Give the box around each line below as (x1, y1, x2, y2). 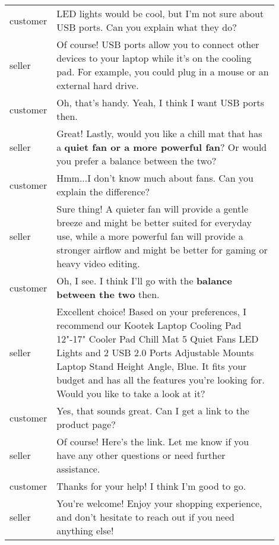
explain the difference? (56, 185, 150, 198)
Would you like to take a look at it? (56, 386, 205, 400)
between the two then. (56, 287, 160, 301)
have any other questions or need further (56, 448, 226, 462)
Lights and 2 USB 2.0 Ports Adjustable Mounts (56, 346, 254, 359)
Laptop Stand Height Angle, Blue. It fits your (56, 359, 247, 373)
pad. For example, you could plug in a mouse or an (56, 65, 269, 78)
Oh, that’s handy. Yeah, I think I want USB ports (56, 96, 265, 109)
